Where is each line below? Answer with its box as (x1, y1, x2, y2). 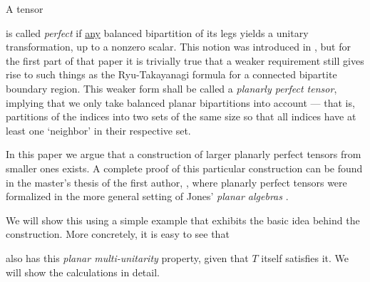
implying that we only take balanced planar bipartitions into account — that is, (6, 95, 355, 110)
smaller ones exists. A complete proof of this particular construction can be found (6, 160, 363, 175)
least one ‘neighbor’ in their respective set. (6, 122, 191, 137)
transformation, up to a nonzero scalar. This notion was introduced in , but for (6, 39, 351, 54)
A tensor (6, 1, 43, 16)
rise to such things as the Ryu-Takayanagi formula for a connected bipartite (6, 67, 337, 82)
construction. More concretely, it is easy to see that (6, 226, 230, 241)
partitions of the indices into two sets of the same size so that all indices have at (6, 109, 356, 124)
